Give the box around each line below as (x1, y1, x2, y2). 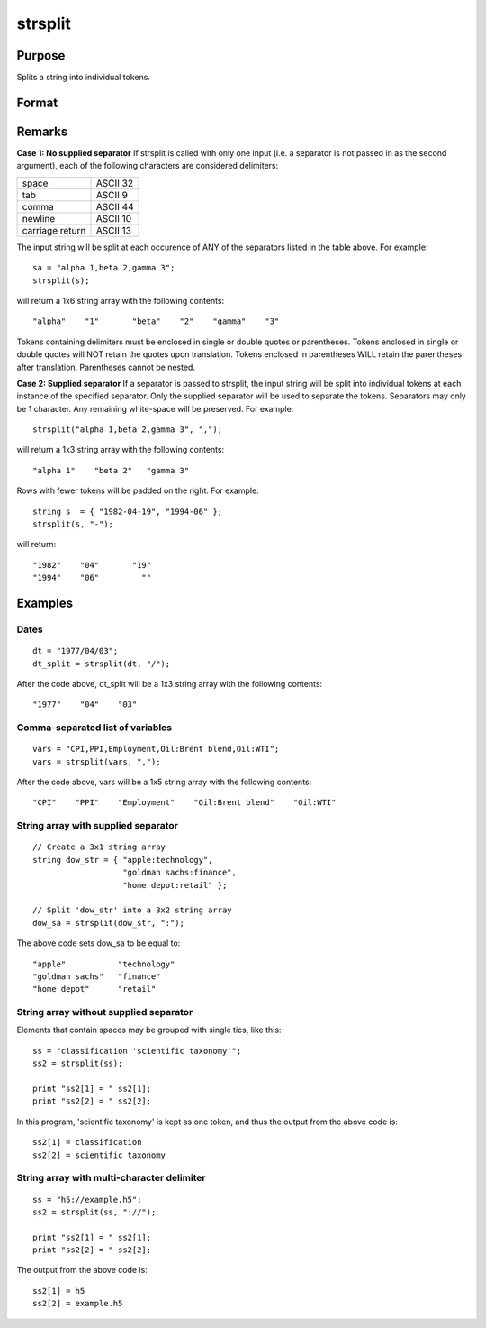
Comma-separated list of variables (16, 721, 173, 734)
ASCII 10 (95, 212, 132, 224)
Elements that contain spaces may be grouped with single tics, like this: (16, 1024, 282, 1036)
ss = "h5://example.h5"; (32, 1195, 142, 1204)
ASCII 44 (95, 200, 134, 213)
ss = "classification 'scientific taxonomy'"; (32, 1046, 242, 1056)
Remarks (16, 124, 68, 139)
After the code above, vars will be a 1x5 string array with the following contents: (16, 776, 312, 788)
